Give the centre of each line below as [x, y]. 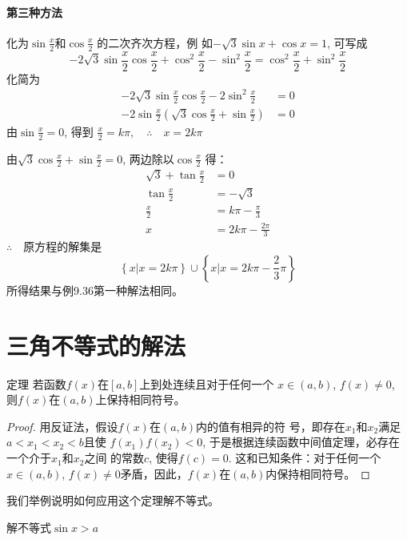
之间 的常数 [114, 458]
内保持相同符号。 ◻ [318, 473]
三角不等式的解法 [96, 345]
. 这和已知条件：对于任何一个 [305, 458]
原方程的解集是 [63, 246]
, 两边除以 [148, 158]
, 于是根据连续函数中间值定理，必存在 [301, 442]
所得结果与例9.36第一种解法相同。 [95, 290]
